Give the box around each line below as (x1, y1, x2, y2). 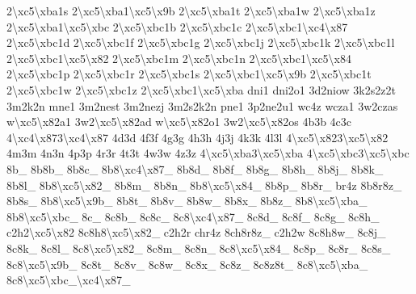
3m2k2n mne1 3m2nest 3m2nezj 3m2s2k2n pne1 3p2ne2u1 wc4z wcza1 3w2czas (6, 97, 398, 114)
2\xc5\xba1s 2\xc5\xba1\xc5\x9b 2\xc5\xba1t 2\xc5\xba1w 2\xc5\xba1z (6, 2, 376, 19)
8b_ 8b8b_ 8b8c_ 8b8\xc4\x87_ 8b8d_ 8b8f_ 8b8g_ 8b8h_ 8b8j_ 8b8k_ (6, 160, 384, 177)
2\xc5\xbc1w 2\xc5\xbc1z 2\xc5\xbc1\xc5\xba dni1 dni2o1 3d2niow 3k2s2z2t (6, 81, 396, 98)
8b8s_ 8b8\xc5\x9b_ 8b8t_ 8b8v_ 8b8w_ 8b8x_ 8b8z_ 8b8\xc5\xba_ (6, 192, 368, 209)
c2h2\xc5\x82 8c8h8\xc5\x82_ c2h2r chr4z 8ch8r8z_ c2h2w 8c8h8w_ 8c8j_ (6, 224, 386, 241)
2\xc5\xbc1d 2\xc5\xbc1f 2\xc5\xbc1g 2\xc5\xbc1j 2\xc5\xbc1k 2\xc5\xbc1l (6, 34, 395, 51)
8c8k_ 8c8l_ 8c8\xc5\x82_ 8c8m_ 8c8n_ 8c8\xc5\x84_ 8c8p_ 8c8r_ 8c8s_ (6, 239, 391, 256)
